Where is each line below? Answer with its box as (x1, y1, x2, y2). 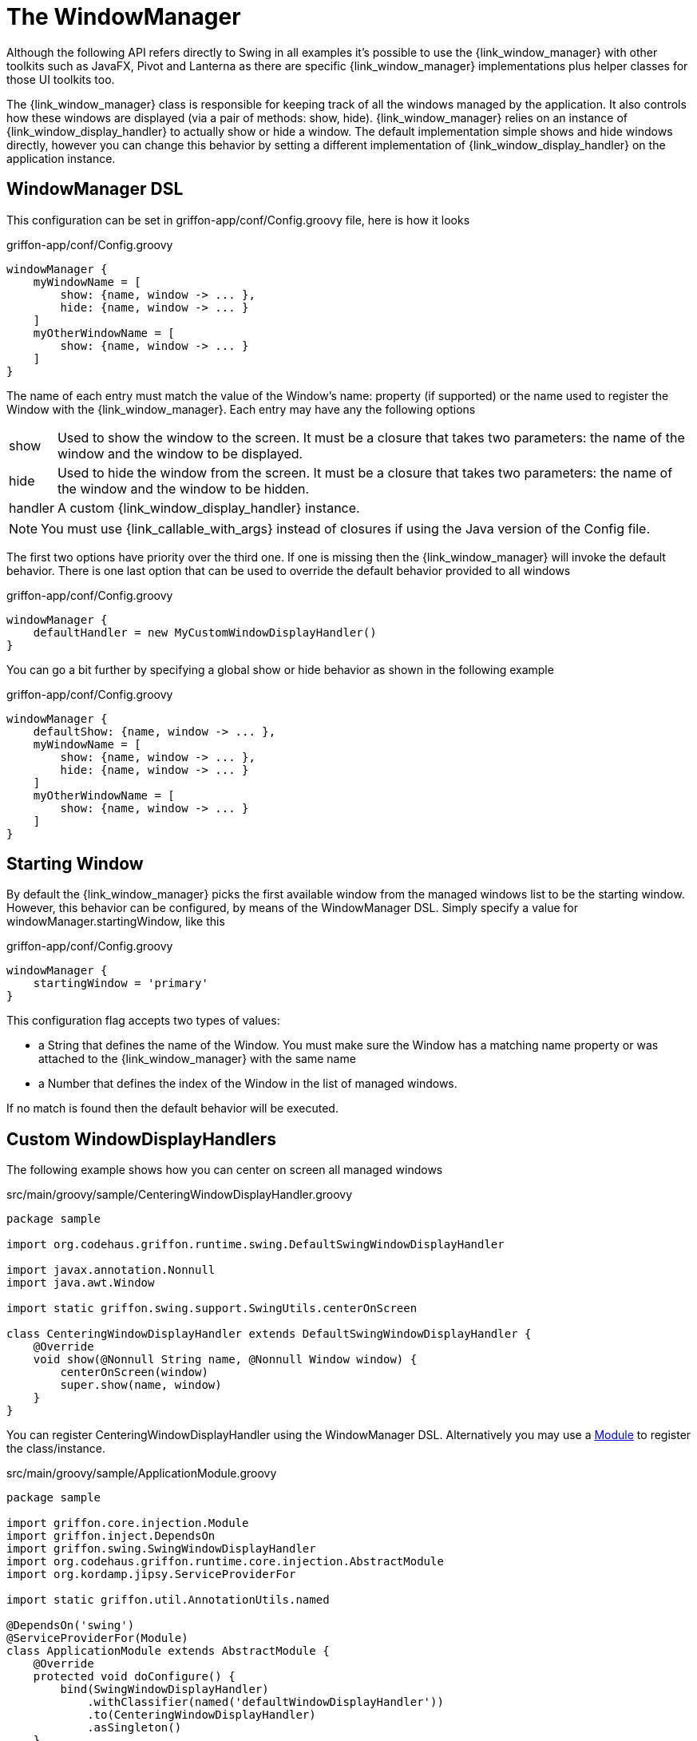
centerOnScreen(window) (60, 1366, 208, 1379)
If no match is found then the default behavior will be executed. (6, 1101, 339, 1116)
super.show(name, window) (60, 1378, 222, 1392)
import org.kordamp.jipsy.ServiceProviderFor (6, 1568, 296, 1581)
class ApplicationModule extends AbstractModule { (6, 1644, 330, 1658)
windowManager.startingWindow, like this (6, 914, 225, 929)
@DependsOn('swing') (6, 1619, 135, 1632)
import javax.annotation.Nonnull (6, 1263, 216, 1277)
